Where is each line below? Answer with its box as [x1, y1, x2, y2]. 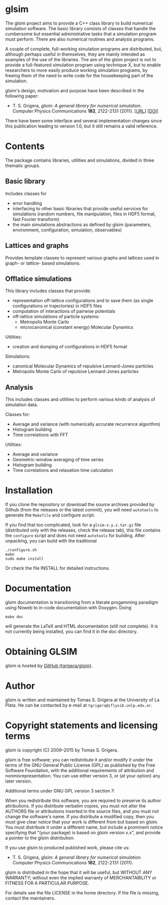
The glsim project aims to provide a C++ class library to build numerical [5, 20, 153, 26]
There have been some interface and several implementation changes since [5, 117, 162, 123]
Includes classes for [5, 190, 47, 196]
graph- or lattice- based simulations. [5, 260, 81, 266]
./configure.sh [5, 548, 37, 553]
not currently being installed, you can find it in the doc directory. [5, 628, 138, 634]
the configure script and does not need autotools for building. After [5, 533, 145, 539]
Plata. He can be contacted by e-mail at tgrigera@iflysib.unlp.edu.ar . [5, 702, 152, 708]
